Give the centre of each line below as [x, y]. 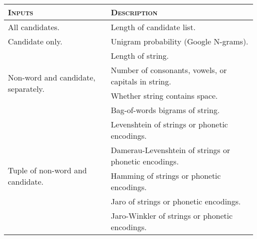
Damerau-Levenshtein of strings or [171, 150]
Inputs [21, 12]
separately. [26, 88]
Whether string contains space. [164, 96]
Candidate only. [35, 41]
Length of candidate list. [153, 27]
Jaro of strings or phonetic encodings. [176, 201]
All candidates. [34, 27]
